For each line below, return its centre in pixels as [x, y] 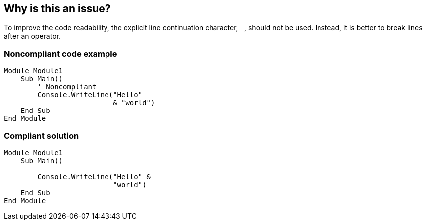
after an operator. [32, 36]
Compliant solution [42, 136]
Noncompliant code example [61, 54]
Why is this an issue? [57, 9]
